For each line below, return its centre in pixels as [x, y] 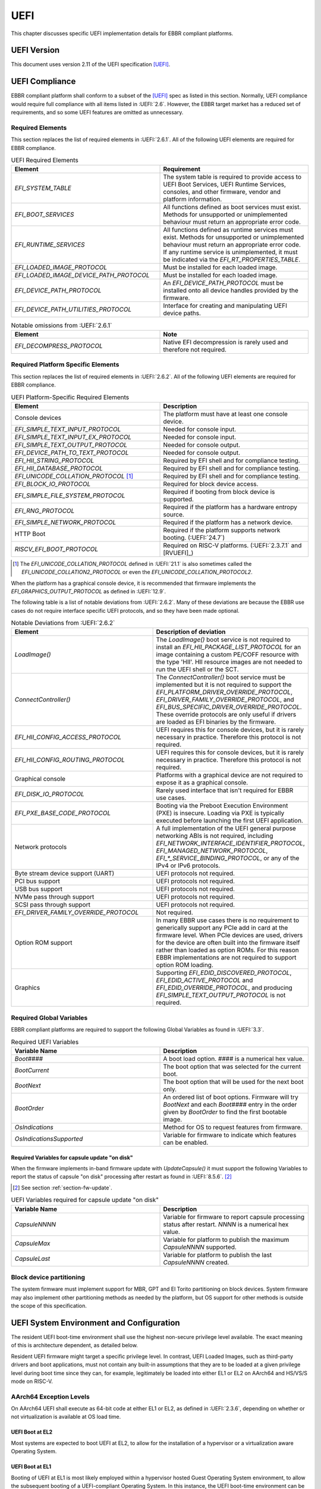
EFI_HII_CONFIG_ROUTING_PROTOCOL [70, 760]
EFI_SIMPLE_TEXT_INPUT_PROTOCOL [68, 429]
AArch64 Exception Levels [51, 1397]
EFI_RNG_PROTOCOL [45, 510]
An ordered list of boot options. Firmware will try [231, 1097]
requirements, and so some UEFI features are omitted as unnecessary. [97, 113]
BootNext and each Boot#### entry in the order [230, 1104]
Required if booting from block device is [219, 491]
